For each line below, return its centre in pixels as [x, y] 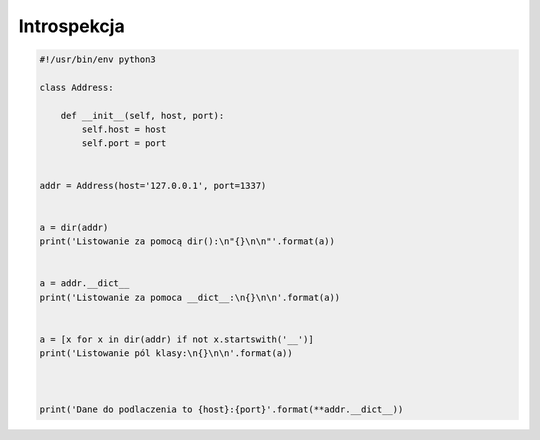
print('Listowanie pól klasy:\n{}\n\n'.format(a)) [166, 353]
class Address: [76, 87]
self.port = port [124, 143]
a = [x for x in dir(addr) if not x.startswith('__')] [176, 339]
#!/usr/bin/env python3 [98, 59]
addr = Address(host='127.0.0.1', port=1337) [153, 185]
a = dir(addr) [74, 227]
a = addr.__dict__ [84, 283]
